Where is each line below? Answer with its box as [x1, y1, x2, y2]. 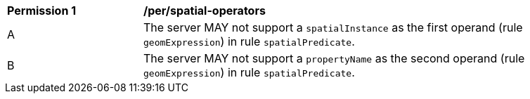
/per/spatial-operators [143, 4, 266, 18]
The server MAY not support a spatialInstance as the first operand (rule [143, 20, 523, 34]
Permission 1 [7, 4, 77, 18]
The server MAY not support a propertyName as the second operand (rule [143, 51, 525, 65]
